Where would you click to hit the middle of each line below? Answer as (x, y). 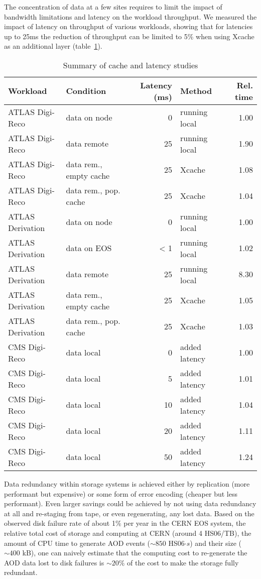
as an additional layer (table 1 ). (53, 46)
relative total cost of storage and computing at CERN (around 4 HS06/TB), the (128, 533)
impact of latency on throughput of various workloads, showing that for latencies (128, 26)
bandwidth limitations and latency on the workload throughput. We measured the (130, 16)
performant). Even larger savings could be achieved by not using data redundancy (130, 503)
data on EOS (89, 248)
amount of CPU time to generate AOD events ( (77, 543)
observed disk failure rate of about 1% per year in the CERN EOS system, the (125, 523)
